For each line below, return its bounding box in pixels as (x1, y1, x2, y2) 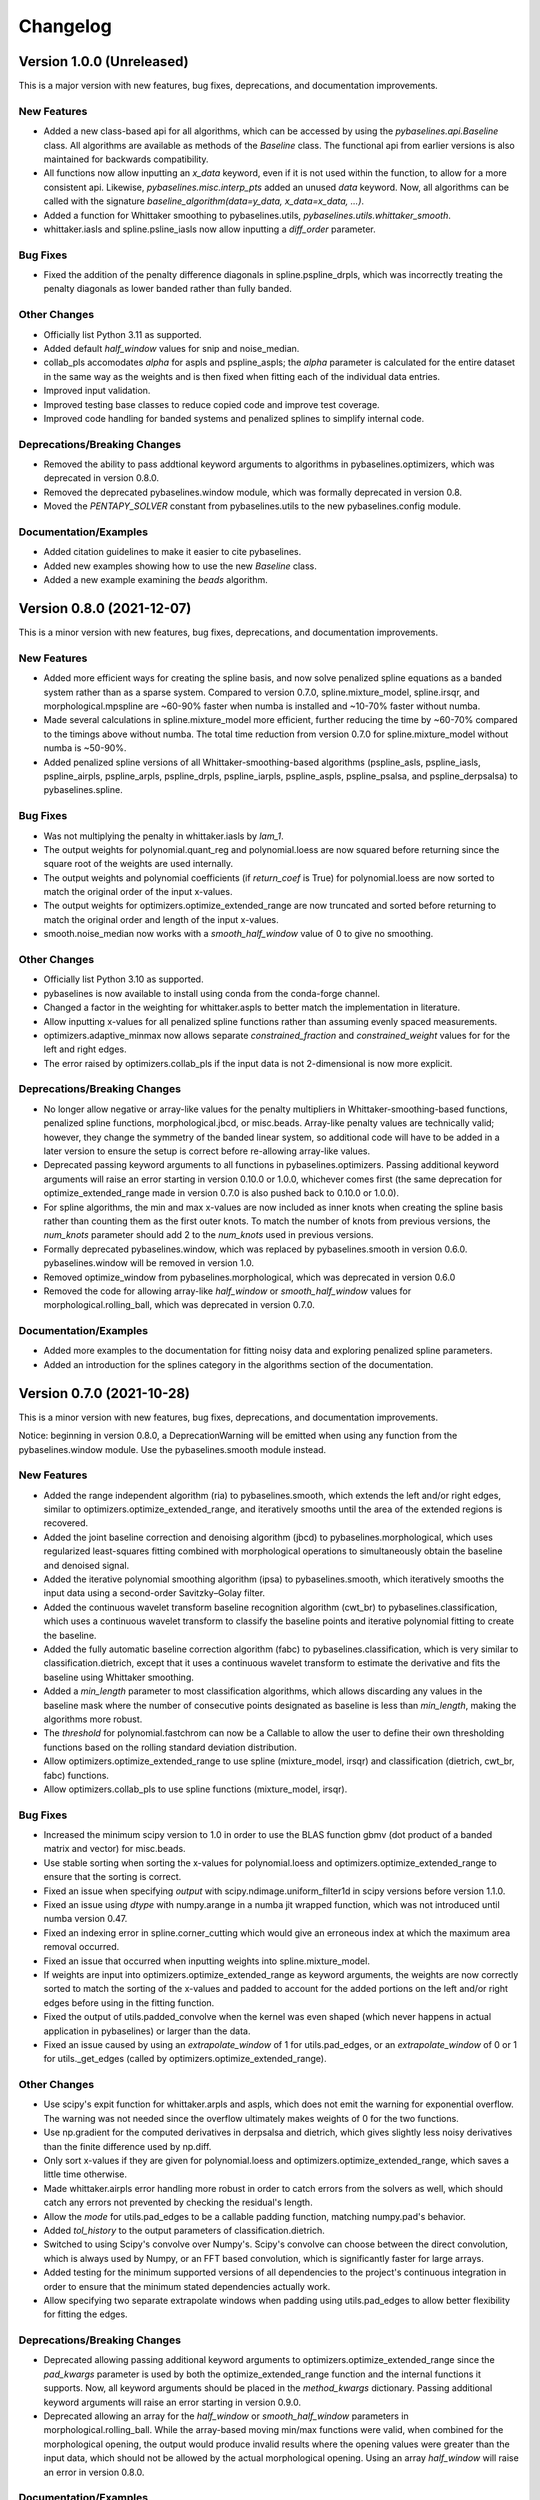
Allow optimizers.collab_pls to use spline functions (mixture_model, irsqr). (43, 1783, 348, 1795)
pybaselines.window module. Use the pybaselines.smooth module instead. (18, 1443, 327, 1455)
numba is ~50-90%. (43, 742, 127, 754)
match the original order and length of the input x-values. (43, 913, 279, 925)
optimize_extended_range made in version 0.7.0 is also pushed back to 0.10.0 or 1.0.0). (43, 1187, 400, 1199)
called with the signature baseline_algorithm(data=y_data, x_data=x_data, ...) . (43, 195, 365, 207)
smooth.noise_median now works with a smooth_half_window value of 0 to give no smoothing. (43, 928, 434, 940)
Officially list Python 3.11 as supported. (43, 328, 202, 340)
